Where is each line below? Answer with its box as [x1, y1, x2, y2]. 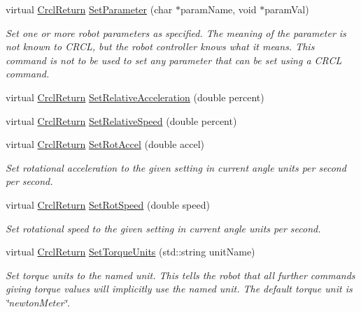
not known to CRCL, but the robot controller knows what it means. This [6, 39, 315, 54]
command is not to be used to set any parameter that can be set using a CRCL [6, 52, 342, 67]
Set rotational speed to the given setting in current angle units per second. [6, 221, 321, 235]
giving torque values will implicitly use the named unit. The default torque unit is [6, 281, 353, 296]
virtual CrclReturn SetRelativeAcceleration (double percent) [6, 89, 264, 104]
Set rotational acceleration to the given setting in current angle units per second [6, 160, 346, 174]
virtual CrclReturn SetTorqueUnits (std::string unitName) [6, 244, 255, 259]
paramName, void [180, 2, 257, 16]
